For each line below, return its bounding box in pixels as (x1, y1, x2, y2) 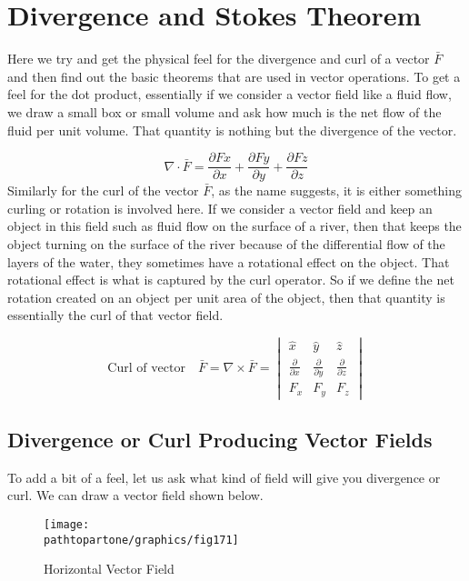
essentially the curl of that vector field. (7, 306, 224, 325)
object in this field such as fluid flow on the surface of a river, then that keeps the (7, 216, 462, 235)
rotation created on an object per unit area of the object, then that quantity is (7, 287, 445, 306)
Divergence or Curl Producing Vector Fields (7, 426, 433, 454)
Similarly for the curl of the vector (7, 181, 199, 200)
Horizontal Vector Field (44, 559, 175, 578)
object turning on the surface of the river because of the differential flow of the (7, 234, 445, 253)
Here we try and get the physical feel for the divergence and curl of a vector (7, 49, 430, 68)
